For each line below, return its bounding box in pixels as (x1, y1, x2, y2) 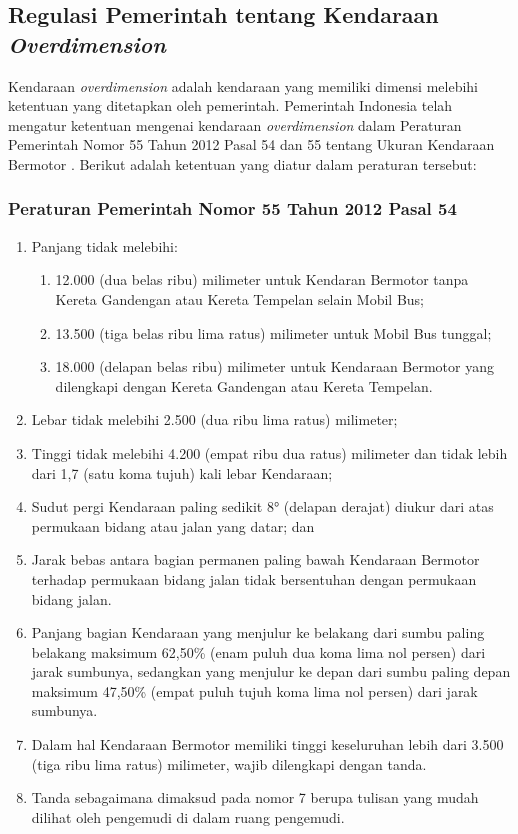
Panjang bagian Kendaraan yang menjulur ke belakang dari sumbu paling (31, 622, 485, 643)
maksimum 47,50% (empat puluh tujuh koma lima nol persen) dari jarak (31, 680, 478, 701)
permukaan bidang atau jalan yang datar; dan (31, 515, 315, 536)
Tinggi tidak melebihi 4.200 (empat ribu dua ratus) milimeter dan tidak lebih (31, 442, 508, 463)
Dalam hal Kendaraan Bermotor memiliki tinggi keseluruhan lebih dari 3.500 (31, 734, 504, 755)
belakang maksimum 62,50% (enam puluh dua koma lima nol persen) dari (31, 641, 486, 662)
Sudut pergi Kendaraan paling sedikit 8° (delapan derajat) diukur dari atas (31, 496, 494, 517)
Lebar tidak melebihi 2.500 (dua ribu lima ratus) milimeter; (31, 409, 398, 430)
